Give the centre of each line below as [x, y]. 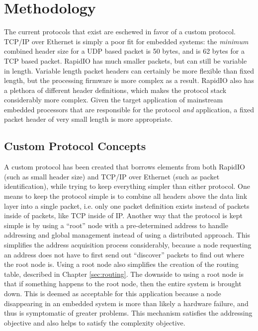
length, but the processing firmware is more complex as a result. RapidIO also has [129, 80]
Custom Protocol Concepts [75, 146]
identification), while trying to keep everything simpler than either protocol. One [127, 186]
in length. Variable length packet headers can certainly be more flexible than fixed [129, 70]
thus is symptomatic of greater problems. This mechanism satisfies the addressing [128, 313]
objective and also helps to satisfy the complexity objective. [95, 322]
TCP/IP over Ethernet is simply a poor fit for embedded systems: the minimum [126, 41]
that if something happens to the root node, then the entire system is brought [123, 284]
